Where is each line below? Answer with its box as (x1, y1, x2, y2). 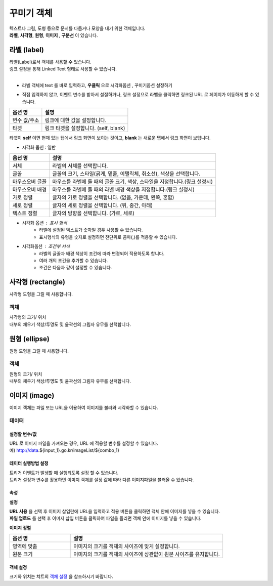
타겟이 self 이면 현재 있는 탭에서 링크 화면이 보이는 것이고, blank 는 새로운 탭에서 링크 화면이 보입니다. (9, 135, 211, 141)
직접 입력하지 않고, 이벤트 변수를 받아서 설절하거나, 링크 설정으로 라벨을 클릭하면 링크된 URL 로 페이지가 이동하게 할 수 (22, 92, 254, 98)
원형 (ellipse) (9, 334, 50, 343)
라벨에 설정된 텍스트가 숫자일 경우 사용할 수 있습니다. (39, 227, 143, 233)
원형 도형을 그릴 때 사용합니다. (9, 348, 69, 354)
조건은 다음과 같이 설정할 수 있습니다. (39, 265, 112, 271)
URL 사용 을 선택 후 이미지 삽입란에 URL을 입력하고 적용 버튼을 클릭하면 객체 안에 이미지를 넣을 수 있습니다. (9, 509, 220, 514)
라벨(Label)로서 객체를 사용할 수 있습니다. (9, 59, 92, 65)
